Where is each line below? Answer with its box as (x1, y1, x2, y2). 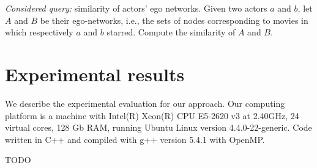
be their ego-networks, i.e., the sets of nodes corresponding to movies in (40, 13, 308, 26)
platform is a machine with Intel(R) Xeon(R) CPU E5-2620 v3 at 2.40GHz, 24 (5, 109, 299, 122)
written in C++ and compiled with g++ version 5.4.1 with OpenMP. (5, 133, 265, 145)
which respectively (5, 26, 73, 38)
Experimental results (5, 61, 185, 86)
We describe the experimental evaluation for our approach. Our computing (5, 97, 285, 109)
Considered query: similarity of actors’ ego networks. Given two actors (5, 2, 267, 14)
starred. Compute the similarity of (106, 26, 236, 38)
